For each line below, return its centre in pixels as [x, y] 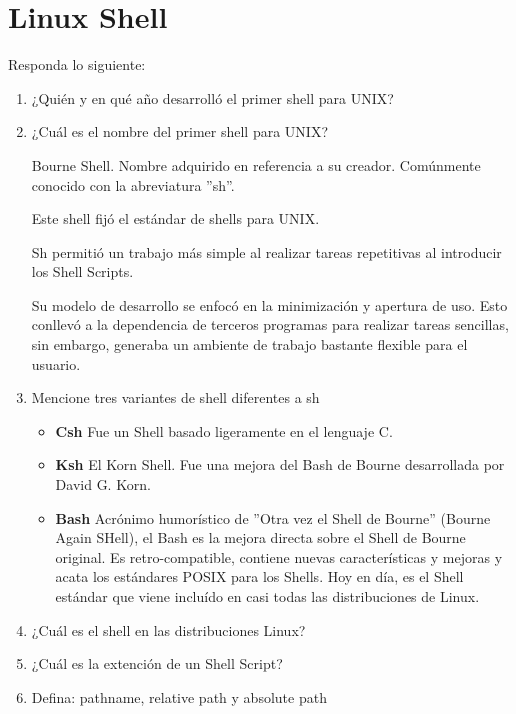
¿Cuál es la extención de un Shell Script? [157, 663]
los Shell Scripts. [82, 271]
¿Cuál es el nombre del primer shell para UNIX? [180, 131]
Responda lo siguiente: [77, 64]
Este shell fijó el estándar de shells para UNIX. [175, 218]
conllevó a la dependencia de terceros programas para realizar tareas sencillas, [270, 324]
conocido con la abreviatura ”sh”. [133, 184]
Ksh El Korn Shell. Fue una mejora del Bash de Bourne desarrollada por [280, 464]
